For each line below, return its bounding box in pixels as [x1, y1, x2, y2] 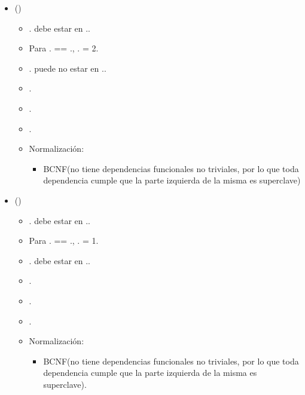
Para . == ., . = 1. [29, 234, 99, 247]
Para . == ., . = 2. [29, 42, 99, 54]
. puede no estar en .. [29, 62, 106, 74]
